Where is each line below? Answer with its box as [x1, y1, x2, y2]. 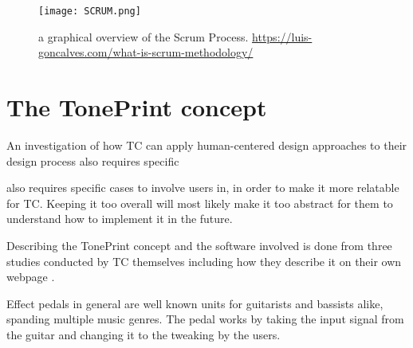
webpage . [6, 268, 55, 285]
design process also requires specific [6, 152, 179, 169]
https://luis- [252, 28, 313, 45]
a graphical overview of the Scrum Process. [38, 28, 249, 45]
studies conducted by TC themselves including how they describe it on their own [6, 252, 402, 269]
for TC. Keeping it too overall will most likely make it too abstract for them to [6, 194, 393, 211]
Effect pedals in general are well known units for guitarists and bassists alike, [6, 295, 383, 311]
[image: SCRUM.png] [38, 6, 141, 17]
